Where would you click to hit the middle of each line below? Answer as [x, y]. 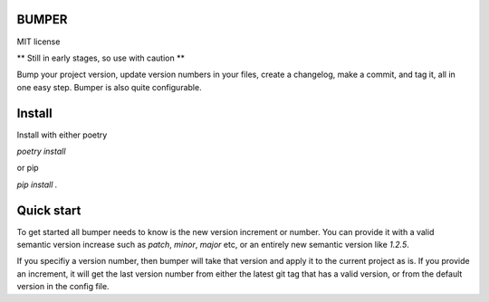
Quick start [49, 210]
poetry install [41, 151]
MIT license [38, 42]
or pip [28, 168]
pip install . [37, 184]
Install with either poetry [62, 135]
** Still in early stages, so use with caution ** [101, 58]
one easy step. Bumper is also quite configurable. [110, 87]
